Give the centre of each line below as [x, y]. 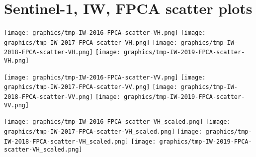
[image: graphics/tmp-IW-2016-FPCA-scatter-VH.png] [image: [105, 33]
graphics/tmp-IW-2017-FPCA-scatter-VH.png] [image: [91, 42]
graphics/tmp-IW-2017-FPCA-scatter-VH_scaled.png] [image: [103, 132]
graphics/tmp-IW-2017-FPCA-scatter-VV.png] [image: [91, 87]
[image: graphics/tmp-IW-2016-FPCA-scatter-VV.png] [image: [105, 77]
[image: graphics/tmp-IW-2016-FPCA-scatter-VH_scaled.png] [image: [117, 122]
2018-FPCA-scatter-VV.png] [48, 97]
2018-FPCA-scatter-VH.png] [48, 52]
